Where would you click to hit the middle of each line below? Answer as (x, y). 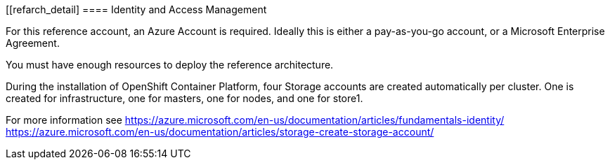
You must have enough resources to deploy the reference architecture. (170, 65)
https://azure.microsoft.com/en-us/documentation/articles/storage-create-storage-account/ (220, 132)
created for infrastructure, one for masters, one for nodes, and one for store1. (184, 98)
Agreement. (33, 43)
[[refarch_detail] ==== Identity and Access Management (136, 9)
